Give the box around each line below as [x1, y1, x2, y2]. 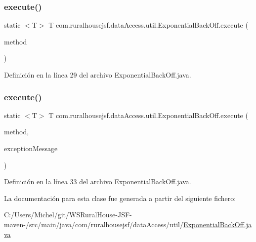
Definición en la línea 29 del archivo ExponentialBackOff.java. [4, 70, 191, 80]
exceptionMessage [4, 143, 58, 153]
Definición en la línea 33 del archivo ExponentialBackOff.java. [4, 176, 191, 187]
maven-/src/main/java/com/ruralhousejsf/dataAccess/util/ [4, 219, 183, 229]
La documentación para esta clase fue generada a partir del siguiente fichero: [4, 193, 236, 203]
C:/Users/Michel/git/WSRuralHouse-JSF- [4, 209, 132, 220]
